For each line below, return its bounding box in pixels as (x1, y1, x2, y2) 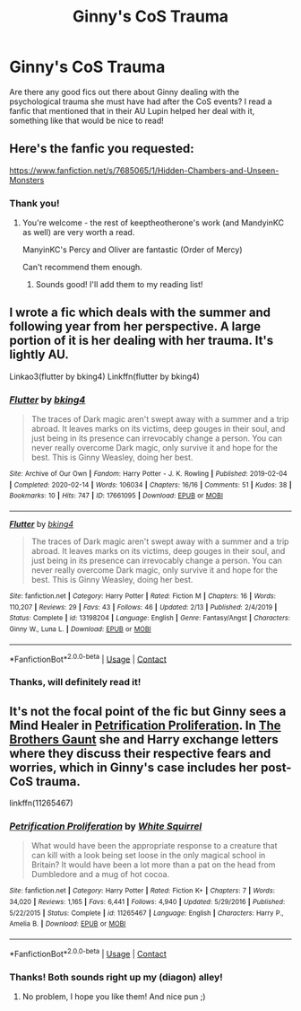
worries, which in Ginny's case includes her (9, 760, 258, 775)
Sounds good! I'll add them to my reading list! (35, 279, 203, 290)
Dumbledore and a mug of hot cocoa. (30, 869, 170, 880)
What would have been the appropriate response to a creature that (30, 840, 278, 851)
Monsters (9, 174, 45, 185)
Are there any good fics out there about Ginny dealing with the (9, 86, 240, 97)
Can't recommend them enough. (21, 262, 143, 273)
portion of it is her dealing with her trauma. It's (9, 333, 274, 348)
